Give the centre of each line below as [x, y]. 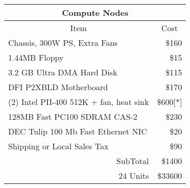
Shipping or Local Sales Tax [58, 146]
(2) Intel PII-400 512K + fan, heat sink [79, 102]
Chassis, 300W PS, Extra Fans [63, 43]
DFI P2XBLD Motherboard [58, 87]
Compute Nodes [95, 12]
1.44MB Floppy [36, 57]
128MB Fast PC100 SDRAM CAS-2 [73, 116]
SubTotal [133, 161]
